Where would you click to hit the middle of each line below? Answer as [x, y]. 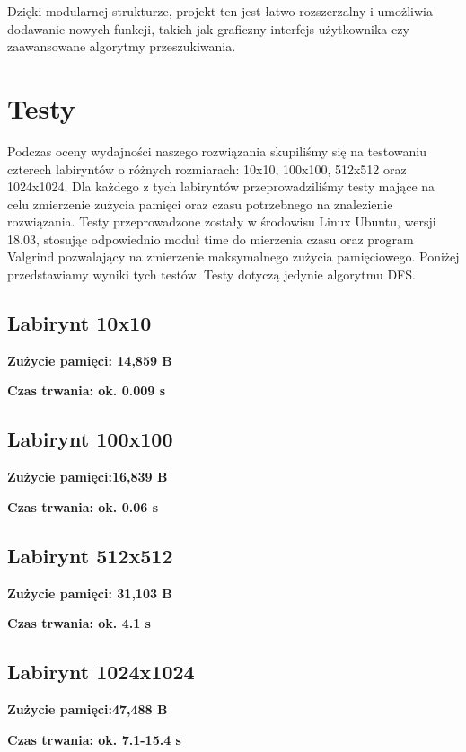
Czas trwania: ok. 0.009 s [87, 390]
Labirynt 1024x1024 [101, 672]
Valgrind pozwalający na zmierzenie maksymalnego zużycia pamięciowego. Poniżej [233, 257]
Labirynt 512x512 [90, 555]
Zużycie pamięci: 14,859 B [90, 360]
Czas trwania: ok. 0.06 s [83, 506]
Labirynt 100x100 [90, 439]
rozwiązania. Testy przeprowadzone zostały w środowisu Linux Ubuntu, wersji [222, 221]
